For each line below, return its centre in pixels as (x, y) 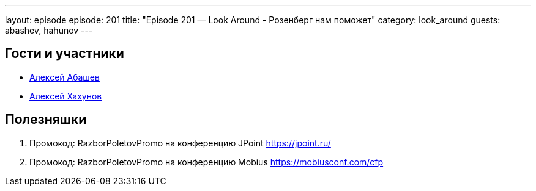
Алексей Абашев (65, 77)
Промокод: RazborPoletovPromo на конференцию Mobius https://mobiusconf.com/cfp (207, 162)
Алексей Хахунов (66, 96)
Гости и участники (65, 54)
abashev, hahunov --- (49, 30)
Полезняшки (46, 120)
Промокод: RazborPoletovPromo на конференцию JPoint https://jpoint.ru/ (180, 143)
